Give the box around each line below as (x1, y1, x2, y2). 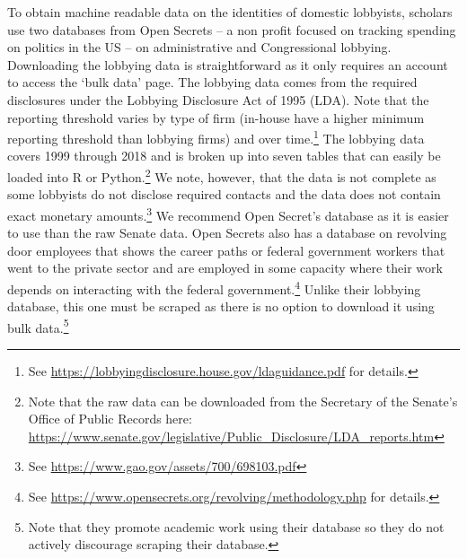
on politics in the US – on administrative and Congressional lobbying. (7, 38, 392, 57)
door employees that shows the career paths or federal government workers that (7, 240, 445, 259)
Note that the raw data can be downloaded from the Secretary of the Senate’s (28, 391, 458, 410)
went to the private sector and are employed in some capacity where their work (7, 258, 443, 277)
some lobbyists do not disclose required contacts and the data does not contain (7, 185, 441, 204)
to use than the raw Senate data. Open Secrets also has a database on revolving (7, 223, 447, 242)
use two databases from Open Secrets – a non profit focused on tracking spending (7, 20, 456, 39)
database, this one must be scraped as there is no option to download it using (7, 297, 435, 316)
